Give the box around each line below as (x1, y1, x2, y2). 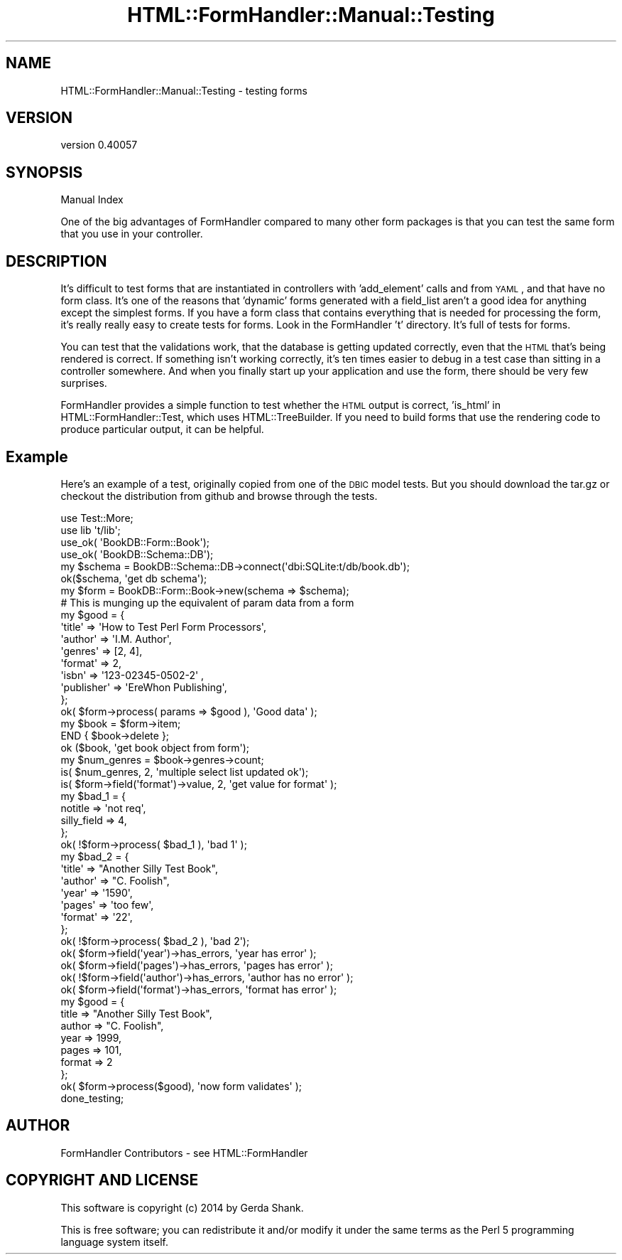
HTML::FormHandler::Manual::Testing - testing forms (60, 84, 307, 97)
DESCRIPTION (6, 252, 107, 270)
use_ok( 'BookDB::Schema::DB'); (60, 548, 214, 560)
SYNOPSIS (6, 163, 83, 181)
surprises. (60, 377, 107, 390)
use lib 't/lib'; (60, 523, 121, 536)
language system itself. (60, 1235, 168, 1248)
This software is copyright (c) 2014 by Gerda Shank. (60, 1201, 304, 1214)
